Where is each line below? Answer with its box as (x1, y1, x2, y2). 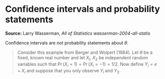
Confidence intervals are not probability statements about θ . (5, 39, 129, 45)
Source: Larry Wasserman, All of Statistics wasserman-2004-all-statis (5, 30, 151, 36)
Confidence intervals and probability (5, 3, 160, 15)
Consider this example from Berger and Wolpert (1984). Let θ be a (17, 49, 153, 55)
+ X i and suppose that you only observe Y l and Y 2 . (17, 68, 121, 75)
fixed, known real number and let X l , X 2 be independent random (17, 54, 148, 62)
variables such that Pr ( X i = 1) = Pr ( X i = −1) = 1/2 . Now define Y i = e (17, 61, 158, 68)
